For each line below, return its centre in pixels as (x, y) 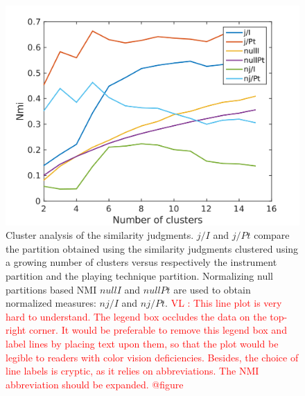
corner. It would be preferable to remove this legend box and (158, 330)
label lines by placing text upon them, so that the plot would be (142, 343)
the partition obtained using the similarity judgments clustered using (152, 248)
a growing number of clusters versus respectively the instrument (141, 262)
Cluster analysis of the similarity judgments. (100, 235)
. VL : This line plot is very (224, 303)
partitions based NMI (51, 289)
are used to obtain (212, 289)
